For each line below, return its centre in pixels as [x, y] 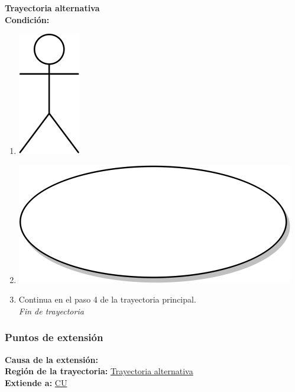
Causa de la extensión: [52, 359]
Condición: [27, 19]
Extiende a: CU [36, 382]
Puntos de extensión [54, 337]
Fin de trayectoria [51, 311]
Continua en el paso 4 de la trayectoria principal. [107, 299]
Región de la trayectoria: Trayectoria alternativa [99, 371]
